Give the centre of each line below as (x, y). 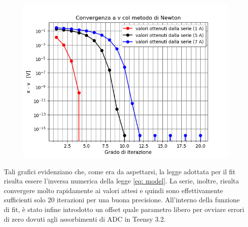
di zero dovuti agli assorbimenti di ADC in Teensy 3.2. (85, 219)
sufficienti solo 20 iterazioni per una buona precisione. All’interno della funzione (122, 200)
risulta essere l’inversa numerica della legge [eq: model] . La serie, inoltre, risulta (122, 181)
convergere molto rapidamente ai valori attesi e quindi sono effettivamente (114, 190)
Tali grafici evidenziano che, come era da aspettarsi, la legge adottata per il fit (120, 171)
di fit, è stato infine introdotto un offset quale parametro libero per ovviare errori (124, 209)
